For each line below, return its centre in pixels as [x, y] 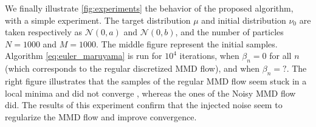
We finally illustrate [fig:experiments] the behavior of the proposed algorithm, [149, 8]
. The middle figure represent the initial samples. [187, 43]
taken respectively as [43, 32]
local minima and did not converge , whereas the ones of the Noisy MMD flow [150, 93]
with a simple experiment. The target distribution [98, 20]
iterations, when [209, 56]
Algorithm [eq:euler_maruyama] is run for [84, 56]
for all [280, 56]
